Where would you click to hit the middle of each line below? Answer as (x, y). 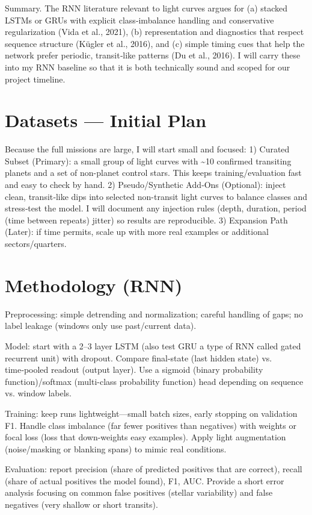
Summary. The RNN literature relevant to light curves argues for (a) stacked (146, 8)
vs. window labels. (38, 393)
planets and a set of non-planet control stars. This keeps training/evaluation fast (153, 173)
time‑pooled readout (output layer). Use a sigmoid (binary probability (134, 370)
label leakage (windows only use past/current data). (101, 326)
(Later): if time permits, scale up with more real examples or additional (137, 232)
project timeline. (35, 79)
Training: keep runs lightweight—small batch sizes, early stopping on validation (151, 413)
